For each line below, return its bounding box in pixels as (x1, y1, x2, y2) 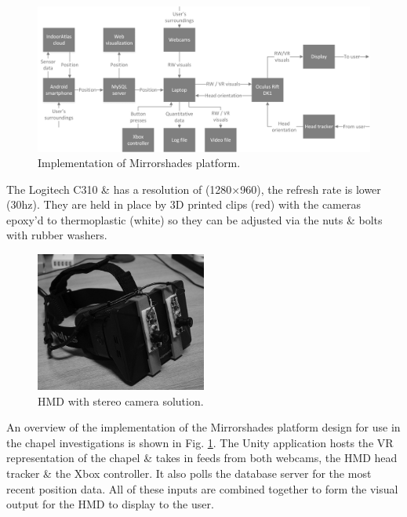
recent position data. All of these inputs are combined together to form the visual (6, 480, 398, 497)
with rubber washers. (6, 227, 107, 243)
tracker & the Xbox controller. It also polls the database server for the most (6, 465, 372, 482)
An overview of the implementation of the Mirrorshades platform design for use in (6, 419, 401, 435)
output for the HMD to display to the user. (6, 496, 214, 512)
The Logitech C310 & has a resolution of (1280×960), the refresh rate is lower (6, 180, 381, 197)
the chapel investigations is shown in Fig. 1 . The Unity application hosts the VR (6, 434, 394, 450)
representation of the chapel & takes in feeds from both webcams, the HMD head (6, 450, 398, 466)
